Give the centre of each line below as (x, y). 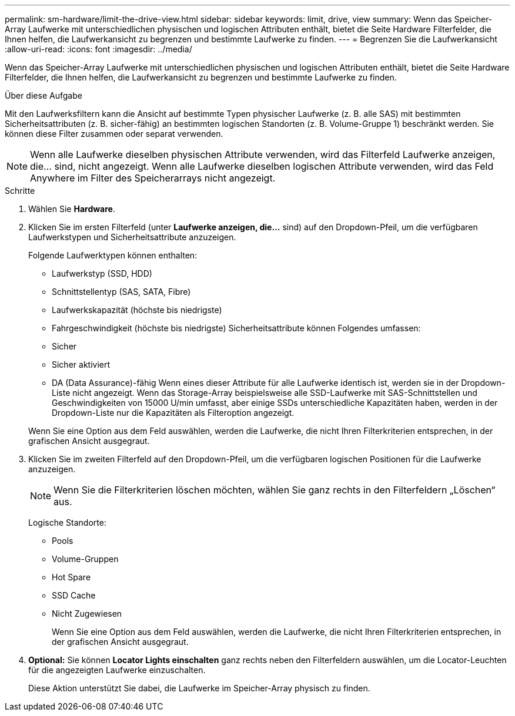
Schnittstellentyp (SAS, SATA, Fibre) (121, 292)
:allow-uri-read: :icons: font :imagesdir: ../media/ (98, 49)
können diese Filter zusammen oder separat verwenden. (114, 134)
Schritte (20, 191)
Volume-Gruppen (85, 559)
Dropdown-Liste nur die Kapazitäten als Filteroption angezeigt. (173, 413)
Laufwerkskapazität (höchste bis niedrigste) (137, 310)
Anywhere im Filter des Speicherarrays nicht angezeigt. (153, 178)
